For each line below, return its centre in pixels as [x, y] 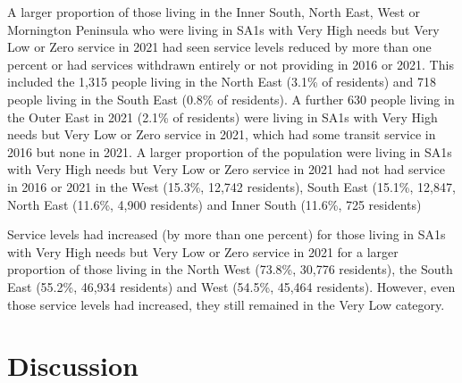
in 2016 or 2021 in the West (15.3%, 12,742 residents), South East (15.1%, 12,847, [231, 186]
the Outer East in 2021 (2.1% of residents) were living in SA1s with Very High [223, 117]
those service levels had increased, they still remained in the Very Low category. [226, 304]
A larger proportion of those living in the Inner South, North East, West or [214, 12]
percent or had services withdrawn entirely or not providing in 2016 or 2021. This [231, 64]
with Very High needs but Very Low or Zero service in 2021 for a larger [203, 251]
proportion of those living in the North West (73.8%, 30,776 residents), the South [230, 269]
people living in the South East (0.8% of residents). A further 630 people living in [231, 99]
